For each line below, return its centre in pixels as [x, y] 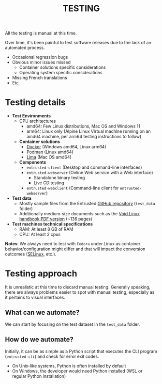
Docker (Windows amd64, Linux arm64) [66, 147]
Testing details [36, 103]
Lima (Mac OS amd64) [49, 157]
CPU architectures [37, 121]
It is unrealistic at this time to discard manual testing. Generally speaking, [78, 287]
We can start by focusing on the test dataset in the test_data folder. [73, 324]
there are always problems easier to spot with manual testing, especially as [80, 292]
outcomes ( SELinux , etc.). [31, 254]
